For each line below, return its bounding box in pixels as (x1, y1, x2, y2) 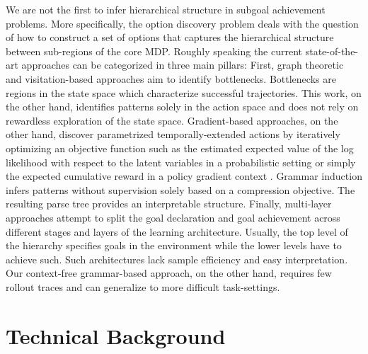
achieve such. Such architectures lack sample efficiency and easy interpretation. (6, 251, 348, 266)
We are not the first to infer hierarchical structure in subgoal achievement (6, 2, 326, 16)
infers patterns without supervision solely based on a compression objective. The (6, 182, 355, 197)
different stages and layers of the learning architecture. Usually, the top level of (6, 224, 348, 239)
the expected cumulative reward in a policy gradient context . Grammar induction (6, 169, 362, 183)
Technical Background (6, 321, 226, 350)
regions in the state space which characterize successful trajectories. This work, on (6, 85, 362, 100)
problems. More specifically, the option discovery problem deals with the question (6, 16, 359, 30)
